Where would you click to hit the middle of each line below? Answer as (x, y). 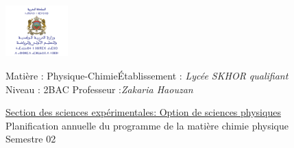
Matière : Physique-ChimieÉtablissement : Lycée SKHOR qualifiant (147, 76)
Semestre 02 (31, 139)
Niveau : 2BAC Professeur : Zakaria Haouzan (99, 89)
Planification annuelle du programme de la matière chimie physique (147, 125)
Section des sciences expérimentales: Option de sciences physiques (143, 112)
